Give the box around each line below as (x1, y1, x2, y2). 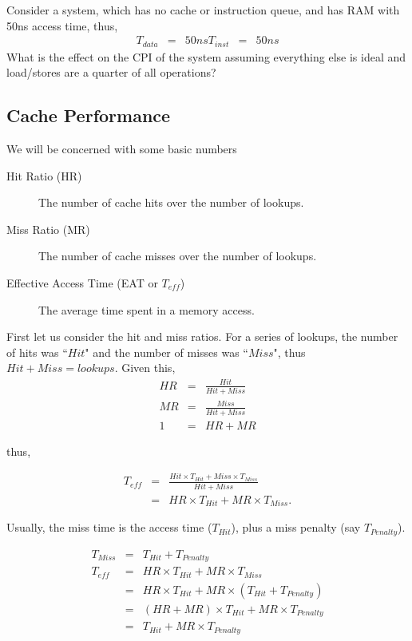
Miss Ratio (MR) (6, 220, 90, 237)
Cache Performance (6, 103, 171, 128)
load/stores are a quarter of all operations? (6, 64, 216, 81)
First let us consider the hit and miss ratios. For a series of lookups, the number (6, 328, 398, 345)
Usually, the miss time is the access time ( (6, 519, 212, 536)
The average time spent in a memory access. (38, 301, 255, 318)
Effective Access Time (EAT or (6, 275, 158, 291)
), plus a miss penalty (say (231, 519, 361, 536)
